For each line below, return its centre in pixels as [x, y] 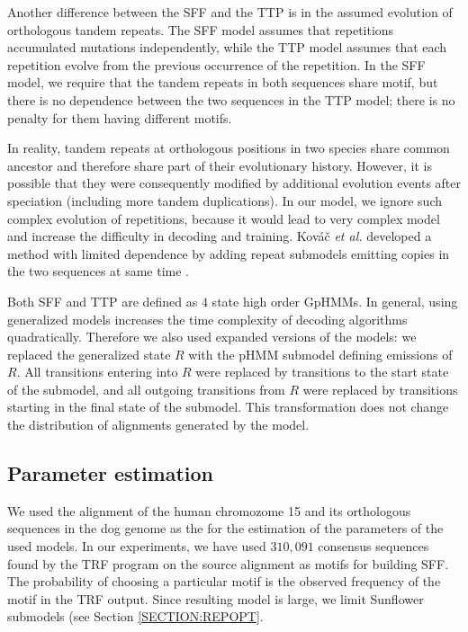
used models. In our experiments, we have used [137, 546]
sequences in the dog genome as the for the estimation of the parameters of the [225, 528]
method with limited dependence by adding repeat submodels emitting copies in [229, 253]
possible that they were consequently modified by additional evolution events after [234, 183]
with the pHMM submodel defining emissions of [320, 354]
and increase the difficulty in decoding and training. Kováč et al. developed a [220, 236]
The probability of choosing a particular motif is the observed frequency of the [224, 581]
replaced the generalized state [89, 354]
